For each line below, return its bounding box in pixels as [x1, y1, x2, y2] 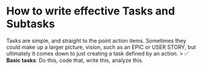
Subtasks [6, 17, 55, 31]
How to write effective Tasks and [6, 4, 175, 18]
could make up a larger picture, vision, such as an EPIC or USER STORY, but [6, 43, 196, 51]
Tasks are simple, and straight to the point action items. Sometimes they [6, 37, 187, 44]
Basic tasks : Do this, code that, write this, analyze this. [6, 56, 144, 64]
